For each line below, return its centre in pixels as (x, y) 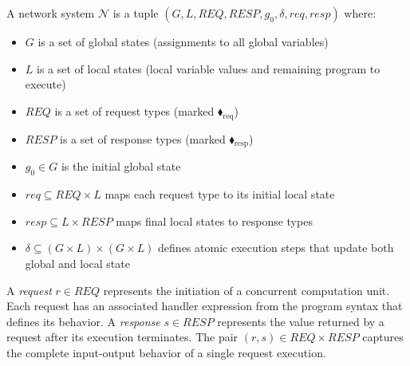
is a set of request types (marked (134, 110)
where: (360, 13)
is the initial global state (121, 166)
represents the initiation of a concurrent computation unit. (246, 290)
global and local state (77, 263)
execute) (45, 84)
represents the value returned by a (301, 321)
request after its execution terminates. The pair (122, 337)
